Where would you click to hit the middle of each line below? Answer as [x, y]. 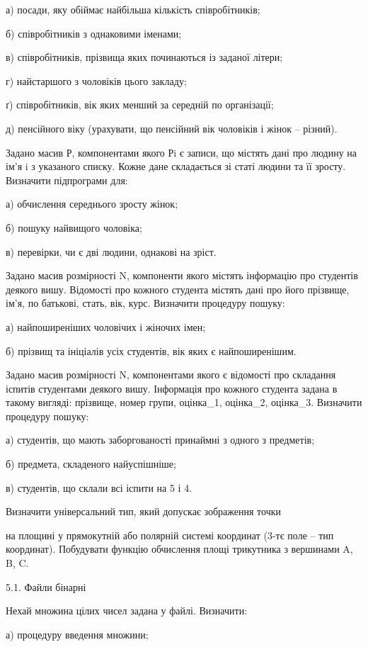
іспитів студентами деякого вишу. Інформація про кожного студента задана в [172, 388]
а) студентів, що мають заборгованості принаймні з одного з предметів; [160, 440]
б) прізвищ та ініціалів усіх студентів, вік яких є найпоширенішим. [151, 350]
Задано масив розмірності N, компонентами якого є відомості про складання [171, 375]
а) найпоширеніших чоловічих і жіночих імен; [106, 326]
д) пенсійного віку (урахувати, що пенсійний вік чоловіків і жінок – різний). [172, 128]
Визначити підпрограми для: [67, 180]
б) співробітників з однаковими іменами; [94, 33]
